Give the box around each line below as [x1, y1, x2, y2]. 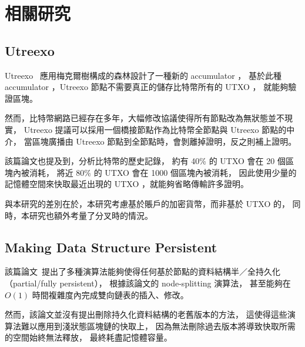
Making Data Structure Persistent [5, 238, 217, 256]
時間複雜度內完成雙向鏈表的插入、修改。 [32, 288, 189, 301]
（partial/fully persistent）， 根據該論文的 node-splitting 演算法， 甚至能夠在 [5, 276, 291, 289]
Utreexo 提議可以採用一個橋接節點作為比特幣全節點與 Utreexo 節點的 [24, 123, 287, 135]
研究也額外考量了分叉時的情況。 [29, 209, 153, 221]
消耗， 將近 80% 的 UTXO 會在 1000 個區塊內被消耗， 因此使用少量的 [29, 166, 297, 178]
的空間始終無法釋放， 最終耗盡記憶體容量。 [5, 331, 172, 343]
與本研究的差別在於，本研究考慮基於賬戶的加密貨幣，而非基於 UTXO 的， [5, 197, 290, 209]
